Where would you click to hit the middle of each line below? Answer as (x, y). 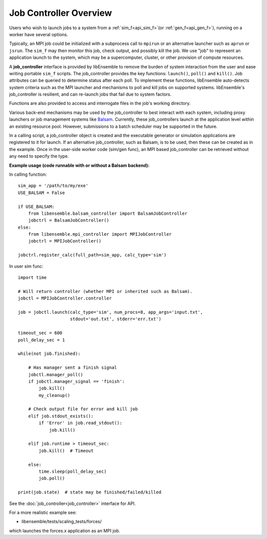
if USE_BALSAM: (36, 206)
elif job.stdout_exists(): (61, 416)
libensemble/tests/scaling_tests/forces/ (62, 522)
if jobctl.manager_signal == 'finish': (76, 381)
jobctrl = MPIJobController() (65, 241)
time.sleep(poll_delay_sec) (73, 471)
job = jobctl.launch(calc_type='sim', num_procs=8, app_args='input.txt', (111, 312)
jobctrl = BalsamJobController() (69, 220)
